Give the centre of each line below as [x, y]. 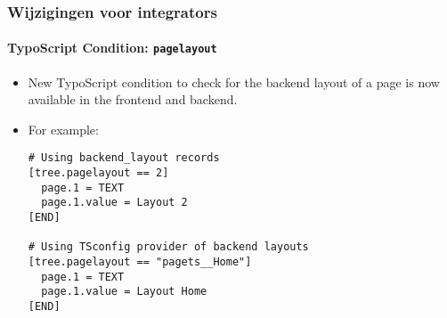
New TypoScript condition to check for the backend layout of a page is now [234, 82]
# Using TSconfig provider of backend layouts [168, 247]
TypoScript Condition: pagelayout [112, 48]
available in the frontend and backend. [133, 99]
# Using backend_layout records [124, 158]
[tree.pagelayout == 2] [98, 173]
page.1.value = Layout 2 [114, 203]
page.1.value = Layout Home [124, 292]
